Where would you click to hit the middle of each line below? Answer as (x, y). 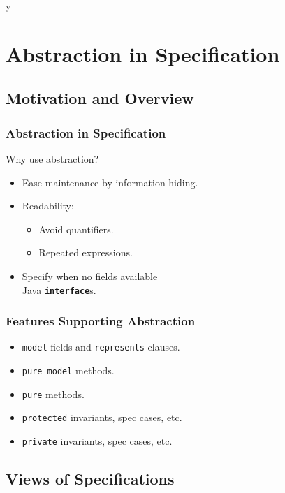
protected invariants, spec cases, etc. (102, 417)
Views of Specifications (90, 479)
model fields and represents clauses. (101, 347)
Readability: (48, 206)
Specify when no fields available (90, 275)
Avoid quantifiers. (76, 229)
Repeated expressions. (86, 252)
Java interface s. (59, 289)
